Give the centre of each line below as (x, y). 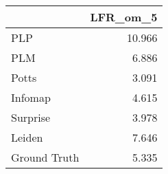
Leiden (27, 137)
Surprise (31, 117)
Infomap (31, 97)
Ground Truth (45, 157)
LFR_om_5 (124, 17)
